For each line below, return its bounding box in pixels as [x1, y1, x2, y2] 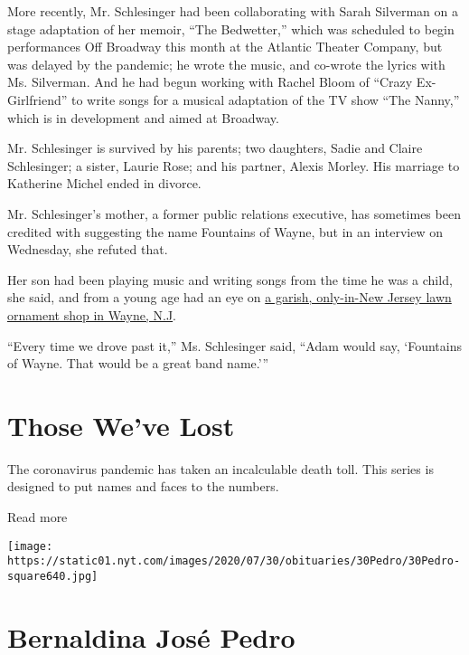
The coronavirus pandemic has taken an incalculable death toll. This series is [7, 459, 434, 478]
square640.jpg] [7, 569, 98, 583]
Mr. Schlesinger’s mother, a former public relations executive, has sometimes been [7, 204, 461, 223]
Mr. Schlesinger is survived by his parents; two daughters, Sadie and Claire [7, 138, 423, 157]
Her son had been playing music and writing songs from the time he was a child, [7, 270, 453, 289]
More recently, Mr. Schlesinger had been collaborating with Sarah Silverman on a [7, 2, 458, 20]
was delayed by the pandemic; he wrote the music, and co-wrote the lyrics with [7, 54, 446, 73]
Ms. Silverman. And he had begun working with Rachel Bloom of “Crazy [7, 72, 413, 91]
